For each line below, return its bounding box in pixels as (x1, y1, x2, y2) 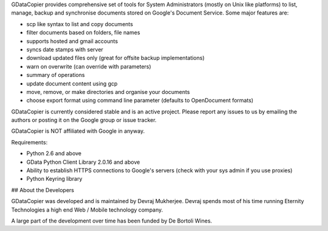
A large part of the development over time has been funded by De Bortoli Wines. (11, 217, 213, 224)
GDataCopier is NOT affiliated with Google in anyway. (11, 127, 145, 135)
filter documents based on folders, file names (26, 29, 140, 36)
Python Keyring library (26, 175, 83, 182)
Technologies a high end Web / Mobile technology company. (11, 206, 163, 213)
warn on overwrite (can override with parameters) (26, 62, 151, 70)
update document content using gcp (26, 79, 118, 87)
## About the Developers (11, 186, 74, 193)
